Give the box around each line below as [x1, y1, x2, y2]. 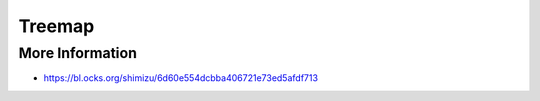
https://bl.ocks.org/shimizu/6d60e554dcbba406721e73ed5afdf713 [43, 72, 319, 84]
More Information [18, 44, 137, 62]
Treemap [18, 15, 95, 37]
